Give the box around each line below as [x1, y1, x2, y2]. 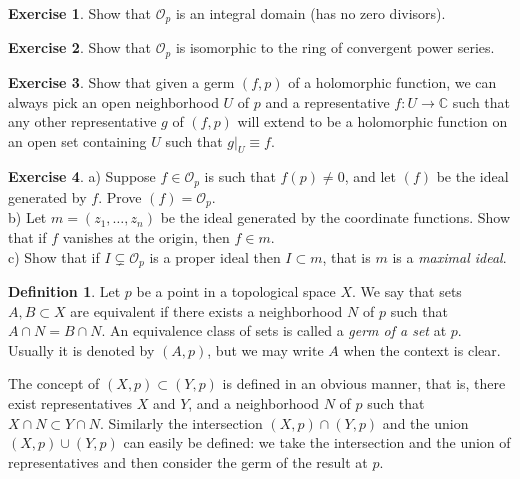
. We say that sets [352, 281, 462, 302]
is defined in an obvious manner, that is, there [222, 373, 506, 394]
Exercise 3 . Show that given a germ [8, 71, 235, 92]
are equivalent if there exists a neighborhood [70, 300, 343, 321]
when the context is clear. [343, 339, 501, 360]
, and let [344, 166, 396, 187]
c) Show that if [8, 246, 100, 267]
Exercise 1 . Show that [8, 3, 152, 23]
